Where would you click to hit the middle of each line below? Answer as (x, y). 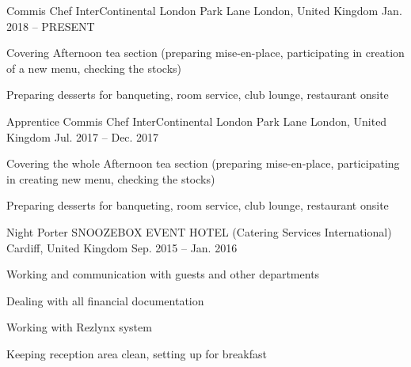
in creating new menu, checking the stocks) (111, 178)
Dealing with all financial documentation (105, 300)
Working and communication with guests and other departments (163, 274)
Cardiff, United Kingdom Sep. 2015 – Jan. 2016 (122, 247)
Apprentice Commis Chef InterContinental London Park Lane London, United (197, 121)
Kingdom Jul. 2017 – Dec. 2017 (83, 136)
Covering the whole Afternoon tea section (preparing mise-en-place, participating (203, 163)
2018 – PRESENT (51, 26)
